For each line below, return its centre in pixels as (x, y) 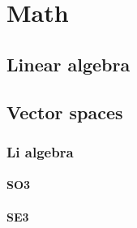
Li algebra (40, 151)
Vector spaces (65, 112)
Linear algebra (68, 64)
